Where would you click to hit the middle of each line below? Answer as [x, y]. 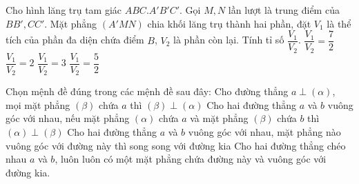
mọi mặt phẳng [38, 104]
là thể [339, 23]
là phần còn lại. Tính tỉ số [229, 40]
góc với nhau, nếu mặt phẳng [68, 118]
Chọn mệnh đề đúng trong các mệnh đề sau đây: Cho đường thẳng [147, 91]
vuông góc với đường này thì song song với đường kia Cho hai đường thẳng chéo [176, 145]
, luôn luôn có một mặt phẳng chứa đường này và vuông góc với [191, 159]
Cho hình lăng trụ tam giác [64, 10]
